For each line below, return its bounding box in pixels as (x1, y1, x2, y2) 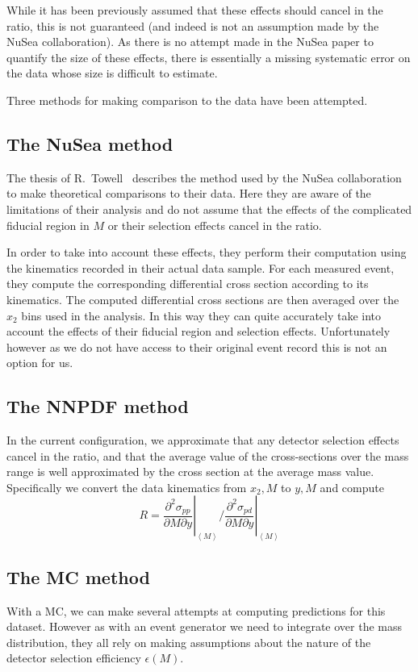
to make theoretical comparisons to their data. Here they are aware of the (6, 185, 371, 202)
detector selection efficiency (6, 649, 141, 666)
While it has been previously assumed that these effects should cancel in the (6, 2, 383, 18)
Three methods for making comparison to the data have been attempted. (6, 91, 368, 108)
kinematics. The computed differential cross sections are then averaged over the (6, 290, 399, 307)
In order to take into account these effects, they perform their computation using (6, 244, 407, 261)
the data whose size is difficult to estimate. (6, 65, 218, 81)
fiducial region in (6, 216, 90, 233)
